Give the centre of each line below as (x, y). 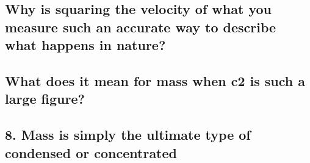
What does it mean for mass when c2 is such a (155, 80)
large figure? (45, 99)
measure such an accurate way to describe (141, 27)
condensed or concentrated (91, 152)
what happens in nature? (85, 45)
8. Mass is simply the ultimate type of (128, 135)
